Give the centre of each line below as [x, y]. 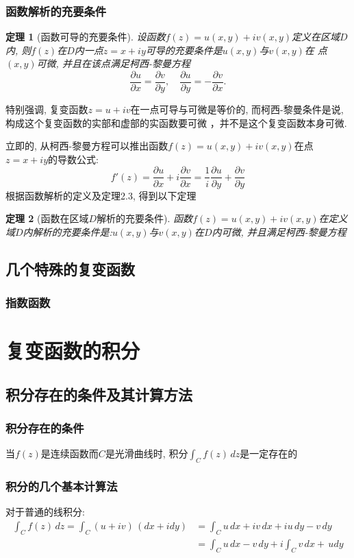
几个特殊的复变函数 [70, 268]
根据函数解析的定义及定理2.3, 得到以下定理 [101, 195]
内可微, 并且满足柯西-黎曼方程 [279, 231]
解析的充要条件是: [72, 231]
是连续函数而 [69, 453]
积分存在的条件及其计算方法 [99, 394]
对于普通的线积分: [45, 512]
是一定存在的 [269, 453]
